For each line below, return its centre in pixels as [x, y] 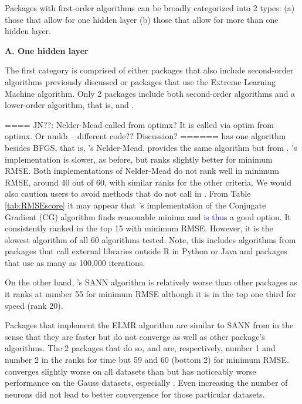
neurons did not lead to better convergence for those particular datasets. [135, 394]
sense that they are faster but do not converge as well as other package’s [135, 336]
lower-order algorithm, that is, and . [69, 105]
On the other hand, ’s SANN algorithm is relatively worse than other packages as [151, 282]
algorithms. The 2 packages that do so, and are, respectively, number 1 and [140, 348]
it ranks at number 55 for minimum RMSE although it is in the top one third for [151, 294]
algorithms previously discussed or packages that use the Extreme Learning [140, 81]
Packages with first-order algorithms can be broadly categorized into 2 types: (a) [150, 8]
